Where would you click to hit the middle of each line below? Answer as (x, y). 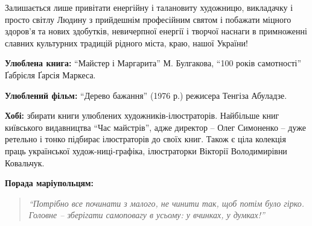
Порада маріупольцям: (49, 183)
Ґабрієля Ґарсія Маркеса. (50, 74)
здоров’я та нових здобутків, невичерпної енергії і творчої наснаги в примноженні (156, 31)
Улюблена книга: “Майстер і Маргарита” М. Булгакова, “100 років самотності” (153, 63)
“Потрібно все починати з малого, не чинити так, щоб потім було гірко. (167, 203)
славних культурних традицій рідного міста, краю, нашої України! (126, 42)
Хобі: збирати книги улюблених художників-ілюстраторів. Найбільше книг (142, 115)
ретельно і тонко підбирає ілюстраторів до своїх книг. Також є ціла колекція (145, 139)
